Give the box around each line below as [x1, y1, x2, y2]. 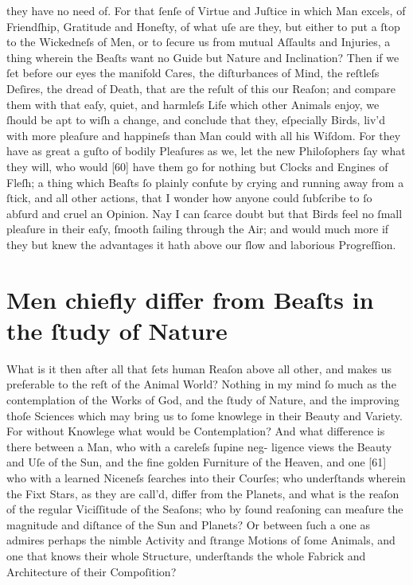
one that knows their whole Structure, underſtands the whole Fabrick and [6, 547, 366, 564]
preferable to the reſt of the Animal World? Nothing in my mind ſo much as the [6, 376, 396, 392]
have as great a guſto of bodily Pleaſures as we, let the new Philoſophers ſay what [6, 142, 406, 159]
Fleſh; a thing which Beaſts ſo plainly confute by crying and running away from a [6, 174, 404, 190]
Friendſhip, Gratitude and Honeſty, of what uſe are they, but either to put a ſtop [6, 18, 400, 34]
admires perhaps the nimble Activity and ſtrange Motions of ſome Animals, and [6, 532, 395, 548]
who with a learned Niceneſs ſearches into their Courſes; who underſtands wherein [6, 469, 406, 486]
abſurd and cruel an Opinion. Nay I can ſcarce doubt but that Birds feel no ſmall [6, 205, 403, 221]
